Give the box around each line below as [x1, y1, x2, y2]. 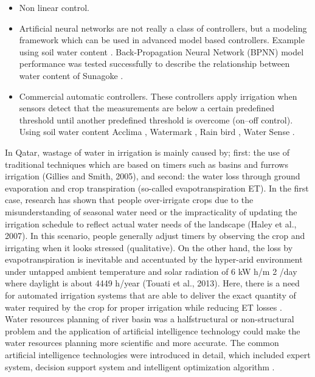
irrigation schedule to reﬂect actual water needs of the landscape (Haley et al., [5, 217, 297, 230]
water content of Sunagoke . [19, 69, 123, 81]
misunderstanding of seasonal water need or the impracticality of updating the [5, 205, 297, 218]
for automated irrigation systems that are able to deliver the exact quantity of [5, 289, 296, 302]
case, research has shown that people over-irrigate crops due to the [5, 193, 254, 206]
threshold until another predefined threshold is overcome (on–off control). [19, 113, 293, 126]
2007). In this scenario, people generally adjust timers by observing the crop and [5, 229, 305, 242]
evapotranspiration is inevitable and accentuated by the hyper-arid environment [5, 253, 303, 266]
